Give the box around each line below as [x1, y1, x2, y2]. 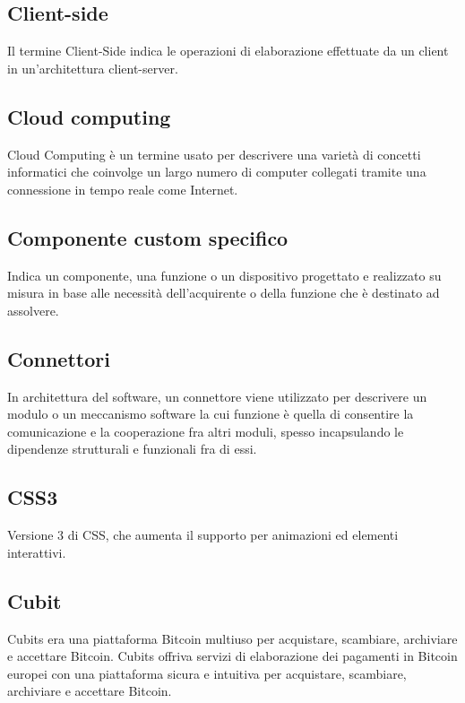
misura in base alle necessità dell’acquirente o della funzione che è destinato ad [7, 283, 440, 302]
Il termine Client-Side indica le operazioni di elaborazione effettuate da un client [7, 41, 449, 60]
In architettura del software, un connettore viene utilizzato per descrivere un [7, 386, 427, 405]
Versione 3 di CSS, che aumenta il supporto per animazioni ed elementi [7, 525, 399, 544]
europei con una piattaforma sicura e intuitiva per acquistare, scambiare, [7, 664, 407, 682]
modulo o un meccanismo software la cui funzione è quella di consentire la [7, 404, 414, 423]
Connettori [7, 344, 110, 372]
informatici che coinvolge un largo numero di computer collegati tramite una [7, 162, 426, 181]
